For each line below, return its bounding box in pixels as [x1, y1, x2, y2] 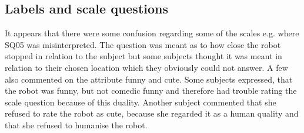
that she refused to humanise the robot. [5, 118, 148, 131]
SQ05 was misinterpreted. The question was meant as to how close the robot [5, 38, 281, 50]
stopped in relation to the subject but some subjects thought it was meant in [5, 50, 282, 62]
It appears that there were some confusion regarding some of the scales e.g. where [5, 27, 299, 39]
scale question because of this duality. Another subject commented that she [5, 96, 276, 108]
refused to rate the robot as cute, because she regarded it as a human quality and [5, 107, 299, 120]
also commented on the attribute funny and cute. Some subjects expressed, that [5, 73, 293, 85]
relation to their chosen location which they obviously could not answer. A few [5, 61, 288, 73]
